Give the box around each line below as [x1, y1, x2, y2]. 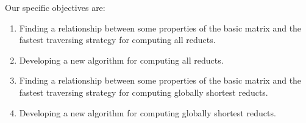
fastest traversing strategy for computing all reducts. [19, 33, 216, 46]
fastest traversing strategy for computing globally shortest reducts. [19, 85, 268, 98]
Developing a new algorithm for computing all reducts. [19, 53, 224, 66]
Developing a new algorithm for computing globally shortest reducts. [19, 106, 276, 119]
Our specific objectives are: [5, 1, 105, 13]
